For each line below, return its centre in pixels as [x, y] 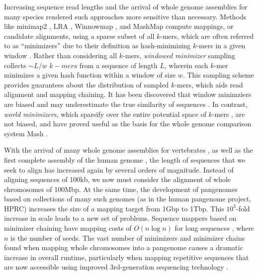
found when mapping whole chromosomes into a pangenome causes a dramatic [124, 247]
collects [15, 65]
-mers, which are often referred [207, 36]
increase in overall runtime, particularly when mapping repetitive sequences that [127, 257]
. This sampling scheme [218, 75]
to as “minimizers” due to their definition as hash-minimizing [97, 46]
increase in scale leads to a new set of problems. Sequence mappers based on [120, 218]
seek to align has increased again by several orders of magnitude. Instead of [119, 169]
